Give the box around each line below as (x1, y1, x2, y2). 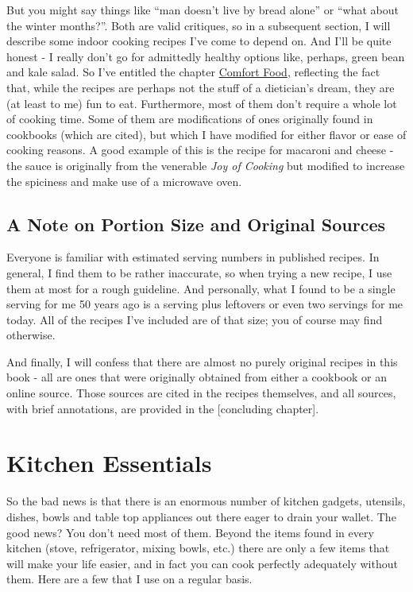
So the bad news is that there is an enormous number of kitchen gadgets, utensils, (6, 493, 406, 509)
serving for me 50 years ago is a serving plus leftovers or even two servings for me (6, 296, 403, 312)
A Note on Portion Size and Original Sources (6, 211, 386, 236)
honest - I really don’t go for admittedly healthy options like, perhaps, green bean (6, 48, 405, 64)
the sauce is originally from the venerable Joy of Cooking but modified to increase (6, 157, 405, 173)
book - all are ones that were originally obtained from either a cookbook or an (6, 369, 388, 385)
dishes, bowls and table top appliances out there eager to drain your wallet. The (6, 508, 396, 524)
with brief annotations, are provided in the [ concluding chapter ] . (6, 400, 319, 416)
